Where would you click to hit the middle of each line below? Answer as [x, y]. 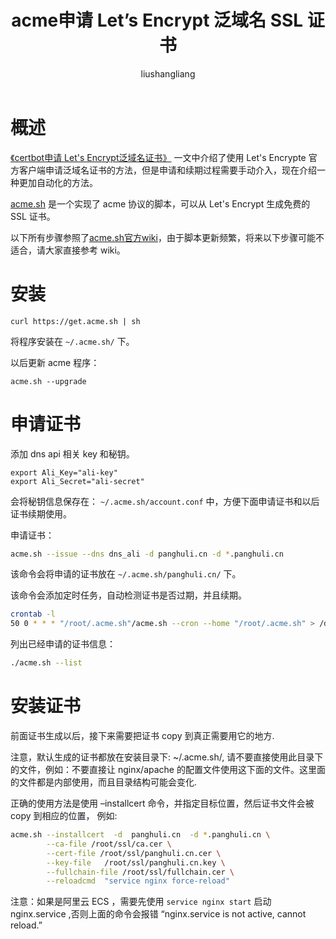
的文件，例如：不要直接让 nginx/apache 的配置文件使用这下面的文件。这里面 [168, 769]
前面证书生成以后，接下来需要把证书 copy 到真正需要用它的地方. [142, 735]
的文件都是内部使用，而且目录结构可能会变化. [104, 782]
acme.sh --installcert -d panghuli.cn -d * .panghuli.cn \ [140, 835]
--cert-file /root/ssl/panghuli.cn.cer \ [134, 853]
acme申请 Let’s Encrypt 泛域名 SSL [157, 20]
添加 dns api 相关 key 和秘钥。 [72, 453]
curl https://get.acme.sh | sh [75, 321]
